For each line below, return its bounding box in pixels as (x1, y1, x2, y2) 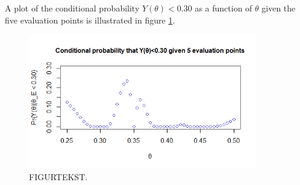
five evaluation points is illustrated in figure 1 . (5, 13, 175, 26)
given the (261, 2, 296, 14)
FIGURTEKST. (29, 170, 88, 183)
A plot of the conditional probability (5, 2, 140, 14)
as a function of (195, 2, 252, 14)
